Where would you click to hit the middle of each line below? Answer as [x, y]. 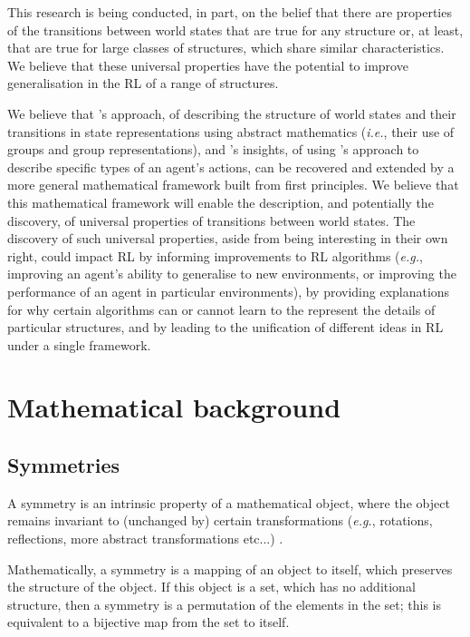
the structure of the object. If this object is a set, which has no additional [211, 587]
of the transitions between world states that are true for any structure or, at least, [235, 29]
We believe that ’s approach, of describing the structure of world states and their [232, 113]
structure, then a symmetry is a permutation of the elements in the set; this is [224, 604]
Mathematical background [174, 407]
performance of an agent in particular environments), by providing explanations [229, 291]
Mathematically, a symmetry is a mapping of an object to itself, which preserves [230, 568]
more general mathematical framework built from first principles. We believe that [233, 185]
